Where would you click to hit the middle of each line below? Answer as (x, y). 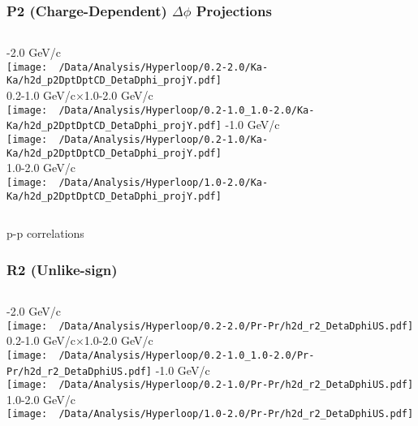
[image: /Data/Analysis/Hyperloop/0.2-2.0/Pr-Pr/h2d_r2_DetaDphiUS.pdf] (210, 326)
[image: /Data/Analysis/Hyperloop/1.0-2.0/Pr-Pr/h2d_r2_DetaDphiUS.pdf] (210, 414)
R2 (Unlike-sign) (62, 269)
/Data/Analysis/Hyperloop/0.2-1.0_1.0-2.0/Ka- (187, 110)
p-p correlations (45, 233)
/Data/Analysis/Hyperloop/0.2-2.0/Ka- (164, 67)
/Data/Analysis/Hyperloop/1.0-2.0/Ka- (164, 182)
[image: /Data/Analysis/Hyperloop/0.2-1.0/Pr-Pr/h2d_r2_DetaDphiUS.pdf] (210, 385)
